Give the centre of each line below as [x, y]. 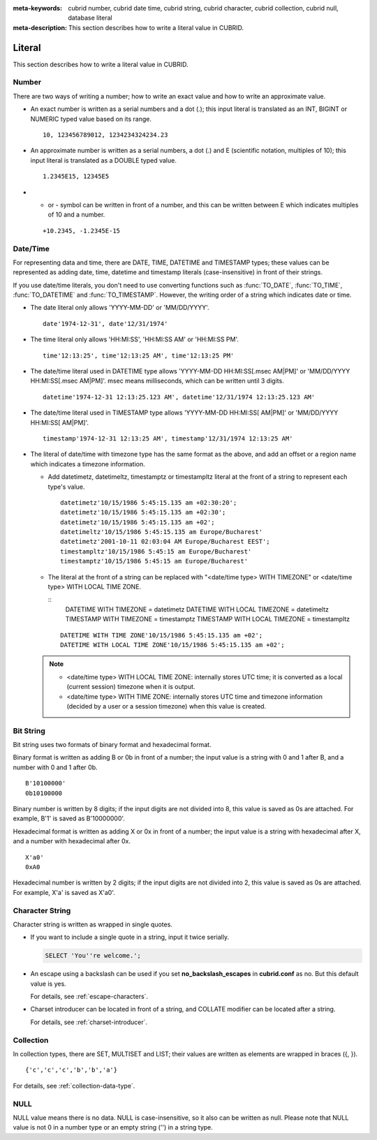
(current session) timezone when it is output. [131, 687]
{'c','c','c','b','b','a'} [72, 1070]
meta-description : [40, 27]
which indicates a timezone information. [88, 464]
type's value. [66, 487]
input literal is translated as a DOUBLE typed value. [104, 160]
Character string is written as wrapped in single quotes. [93, 924]
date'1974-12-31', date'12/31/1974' [105, 324]
